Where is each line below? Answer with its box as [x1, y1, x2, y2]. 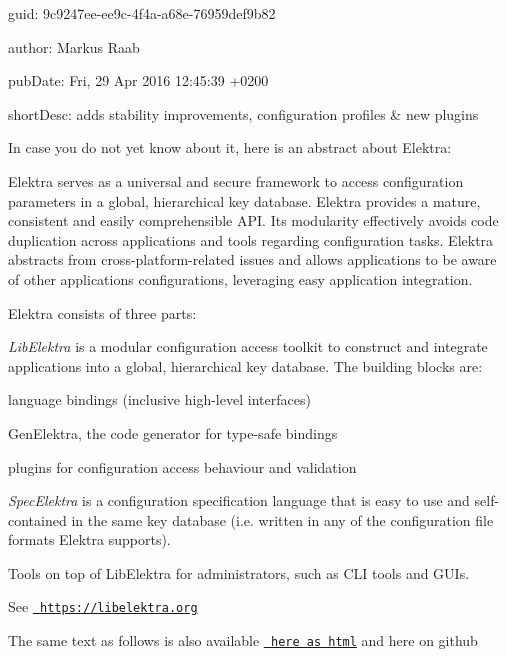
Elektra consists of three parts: [8, 302, 197, 323]
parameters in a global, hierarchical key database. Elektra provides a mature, [8, 190, 481, 211]
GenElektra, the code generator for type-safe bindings [8, 422, 338, 443]
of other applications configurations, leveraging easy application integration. [8, 268, 473, 289]
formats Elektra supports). [8, 529, 171, 550]
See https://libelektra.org [8, 596, 198, 617]
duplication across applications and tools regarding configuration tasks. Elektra [8, 229, 494, 250]
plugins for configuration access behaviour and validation [8, 456, 357, 477]
